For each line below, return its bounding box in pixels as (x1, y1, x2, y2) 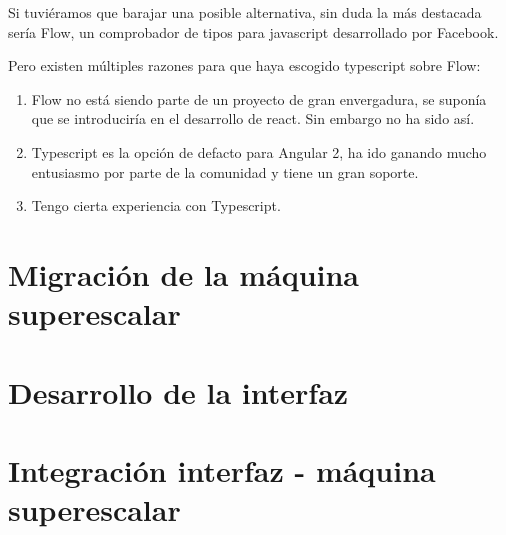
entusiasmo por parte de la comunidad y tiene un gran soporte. (31, 161, 419, 182)
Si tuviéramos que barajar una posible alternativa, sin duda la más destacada (8, 2, 482, 22)
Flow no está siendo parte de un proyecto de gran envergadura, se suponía (31, 88, 487, 109)
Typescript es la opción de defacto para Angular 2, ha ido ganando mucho (31, 141, 487, 162)
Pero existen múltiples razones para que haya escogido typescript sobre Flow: (8, 55, 481, 76)
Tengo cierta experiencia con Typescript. (31, 195, 281, 216)
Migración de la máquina (8, 253, 360, 294)
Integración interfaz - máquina (8, 449, 436, 490)
